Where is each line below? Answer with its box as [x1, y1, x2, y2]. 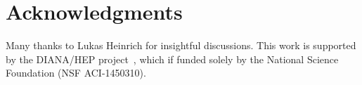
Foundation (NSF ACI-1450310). [6, 65, 146, 80]
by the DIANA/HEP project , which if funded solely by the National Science [6, 51, 339, 66]
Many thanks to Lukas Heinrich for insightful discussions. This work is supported [6, 38, 356, 53]
